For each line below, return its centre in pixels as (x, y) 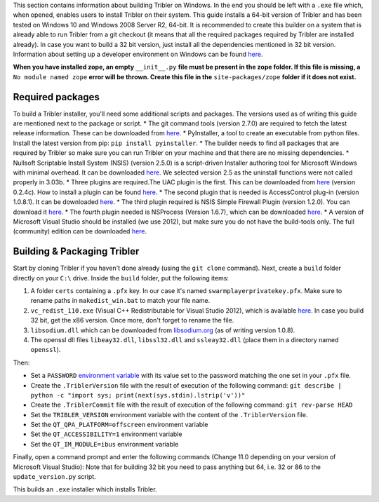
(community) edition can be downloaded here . (80, 231)
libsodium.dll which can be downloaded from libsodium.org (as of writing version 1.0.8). (163, 330)
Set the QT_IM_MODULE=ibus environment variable (105, 444)
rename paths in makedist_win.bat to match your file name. (120, 301)
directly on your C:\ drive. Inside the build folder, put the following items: (121, 278)
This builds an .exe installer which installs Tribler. (85, 489)
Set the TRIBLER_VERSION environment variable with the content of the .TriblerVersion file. (169, 414)
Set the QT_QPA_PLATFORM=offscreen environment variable (119, 425)
